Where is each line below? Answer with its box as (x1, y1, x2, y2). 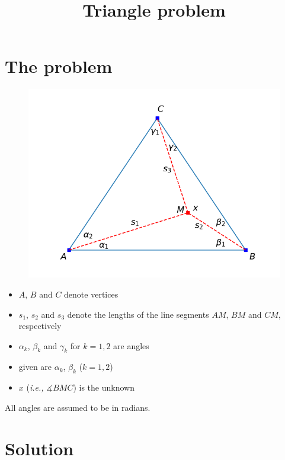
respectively (18, 320, 62, 332)
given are (18, 360, 52, 373)
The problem (5, 54, 113, 78)
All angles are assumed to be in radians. (5, 401, 150, 413)
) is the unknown (73, 381, 135, 394)
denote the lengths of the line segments (67, 308, 209, 320)
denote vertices (64, 287, 119, 300)
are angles (113, 339, 149, 352)
